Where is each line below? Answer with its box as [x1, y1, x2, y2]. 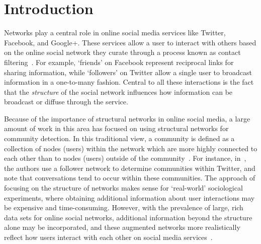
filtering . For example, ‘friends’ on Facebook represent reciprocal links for [4, 56, 234, 67]
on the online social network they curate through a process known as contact [4, 47, 241, 57]
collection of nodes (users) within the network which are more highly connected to [4, 143, 257, 153]
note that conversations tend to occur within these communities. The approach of [4, 172, 255, 183]
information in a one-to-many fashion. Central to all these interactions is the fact [4, 77, 254, 87]
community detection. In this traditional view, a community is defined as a [4, 133, 235, 144]
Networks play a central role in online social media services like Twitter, [4, 27, 226, 38]
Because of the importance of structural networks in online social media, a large [4, 113, 250, 124]
